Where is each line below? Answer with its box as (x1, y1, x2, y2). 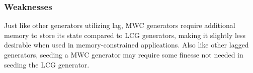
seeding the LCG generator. (4, 59, 90, 69)
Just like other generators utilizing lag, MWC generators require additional (4, 20, 235, 30)
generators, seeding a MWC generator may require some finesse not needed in (4, 49, 243, 59)
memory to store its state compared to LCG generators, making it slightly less (4, 29, 246, 40)
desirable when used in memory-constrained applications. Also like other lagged (4, 39, 249, 50)
